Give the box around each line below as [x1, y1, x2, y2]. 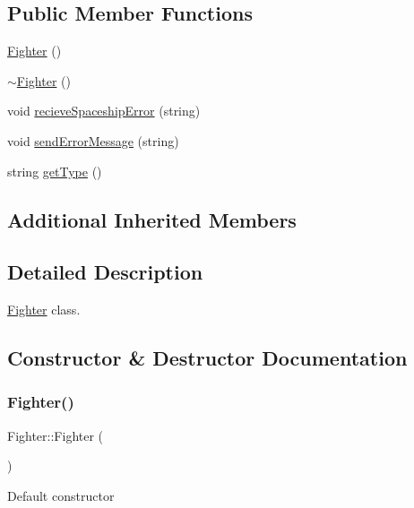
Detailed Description [7, 258, 203, 286]
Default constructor [7, 486, 115, 504]
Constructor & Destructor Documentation [7, 344, 408, 372]
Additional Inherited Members [7, 205, 297, 233]
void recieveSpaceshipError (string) [7, 101, 201, 120]
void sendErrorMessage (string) [7, 131, 179, 150]
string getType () [7, 161, 102, 180]
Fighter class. [7, 300, 81, 319]
